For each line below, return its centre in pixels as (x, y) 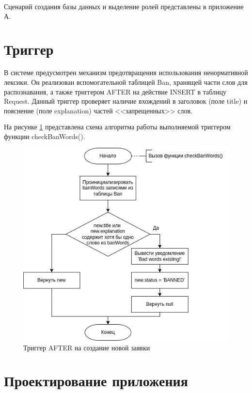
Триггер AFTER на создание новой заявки (87, 347)
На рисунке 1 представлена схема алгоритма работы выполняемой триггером (117, 127)
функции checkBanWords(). (45, 136)
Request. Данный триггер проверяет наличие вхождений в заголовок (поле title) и (126, 101)
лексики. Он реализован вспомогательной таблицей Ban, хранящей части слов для (126, 82)
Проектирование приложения (96, 381)
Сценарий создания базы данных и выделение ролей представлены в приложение (124, 6)
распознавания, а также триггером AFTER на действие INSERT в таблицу (115, 91)
